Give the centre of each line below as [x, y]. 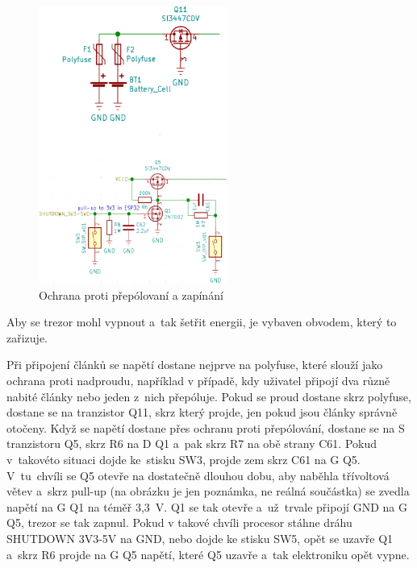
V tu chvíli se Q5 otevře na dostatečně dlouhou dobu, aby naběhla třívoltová [198, 475]
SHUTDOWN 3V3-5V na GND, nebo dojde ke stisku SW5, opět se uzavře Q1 [200, 538]
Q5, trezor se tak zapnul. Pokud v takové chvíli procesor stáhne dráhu [179, 522]
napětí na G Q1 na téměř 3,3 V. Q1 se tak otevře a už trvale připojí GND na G [207, 506]
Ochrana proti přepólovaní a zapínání [131, 294]
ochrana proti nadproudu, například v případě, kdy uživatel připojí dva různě [198, 381]
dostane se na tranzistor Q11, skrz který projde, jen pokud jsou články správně [202, 412]
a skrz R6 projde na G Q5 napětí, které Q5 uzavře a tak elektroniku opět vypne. [208, 554]
